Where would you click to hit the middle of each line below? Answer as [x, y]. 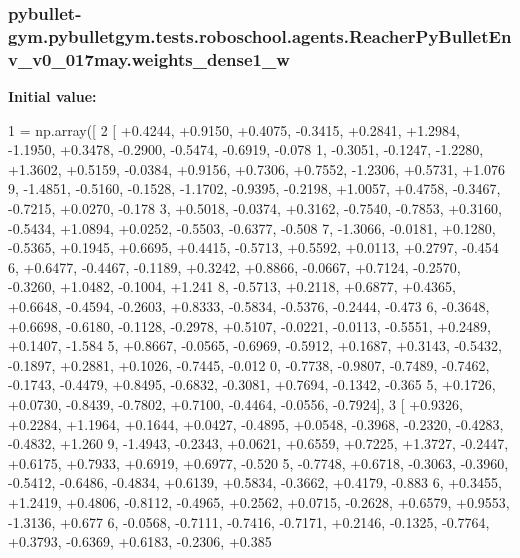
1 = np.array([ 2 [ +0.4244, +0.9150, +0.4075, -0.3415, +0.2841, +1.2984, [234, 129]
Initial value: [52, 96]
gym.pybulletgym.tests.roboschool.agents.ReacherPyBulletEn [260, 35]
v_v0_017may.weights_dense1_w [149, 58]
